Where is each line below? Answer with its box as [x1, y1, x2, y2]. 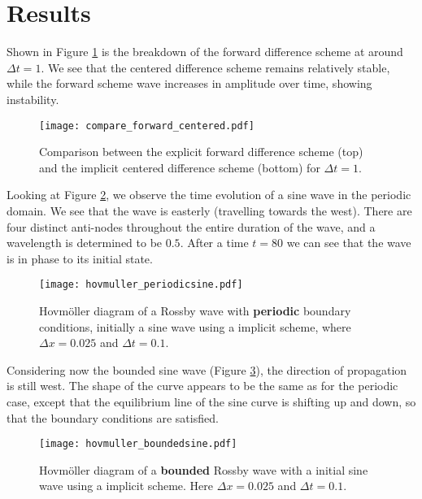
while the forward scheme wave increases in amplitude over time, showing [7, 75, 372, 92]
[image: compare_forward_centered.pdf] [39, 119, 255, 132]
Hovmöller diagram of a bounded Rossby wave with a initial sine [39, 461, 368, 478]
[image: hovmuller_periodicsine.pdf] [39, 279, 243, 291]
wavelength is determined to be [7, 234, 163, 251]
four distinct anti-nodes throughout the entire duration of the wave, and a [7, 218, 376, 235]
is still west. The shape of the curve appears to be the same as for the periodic [7, 377, 398, 394]
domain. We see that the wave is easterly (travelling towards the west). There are [7, 202, 412, 219]
